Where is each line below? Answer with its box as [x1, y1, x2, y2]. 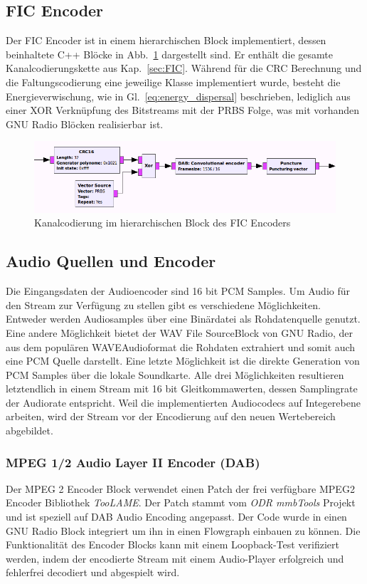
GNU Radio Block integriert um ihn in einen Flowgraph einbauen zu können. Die [6, 523, 361, 538]
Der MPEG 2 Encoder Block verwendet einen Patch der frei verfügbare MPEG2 [6, 481, 355, 496]
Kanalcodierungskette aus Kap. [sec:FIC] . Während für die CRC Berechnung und [6, 61, 362, 75]
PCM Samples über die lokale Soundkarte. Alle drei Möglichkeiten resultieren [6, 367, 344, 382]
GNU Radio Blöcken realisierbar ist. [6, 116, 164, 131]
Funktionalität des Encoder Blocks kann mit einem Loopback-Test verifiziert [6, 537, 339, 552]
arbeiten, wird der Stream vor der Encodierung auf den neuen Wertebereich [6, 409, 336, 424]
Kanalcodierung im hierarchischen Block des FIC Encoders [34, 215, 291, 230]
